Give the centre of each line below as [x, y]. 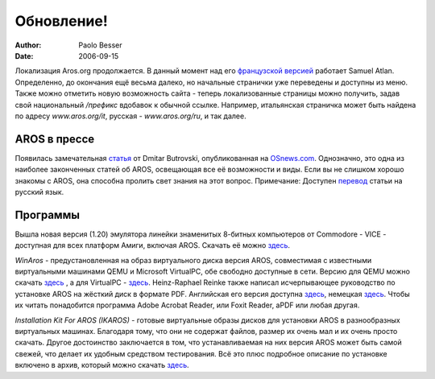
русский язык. [39, 192]
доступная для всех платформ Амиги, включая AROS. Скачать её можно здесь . [152, 245]
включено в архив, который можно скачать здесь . [102, 365]
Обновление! [61, 21]
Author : [28, 45]
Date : [24, 56]
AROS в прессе [55, 139]
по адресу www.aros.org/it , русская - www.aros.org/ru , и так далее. [130, 116]
